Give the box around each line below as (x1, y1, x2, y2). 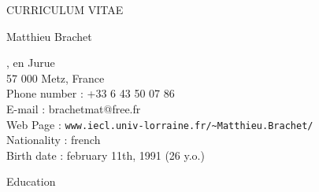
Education (6, 173, 56, 190)
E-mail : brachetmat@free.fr (6, 100, 141, 116)
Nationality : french (6, 131, 101, 148)
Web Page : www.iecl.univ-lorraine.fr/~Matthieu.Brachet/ (6, 116, 313, 132)
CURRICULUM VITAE (6, 2, 124, 17)
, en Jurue (6, 54, 55, 71)
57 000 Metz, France (6, 69, 105, 86)
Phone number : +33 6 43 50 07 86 (6, 85, 175, 102)
